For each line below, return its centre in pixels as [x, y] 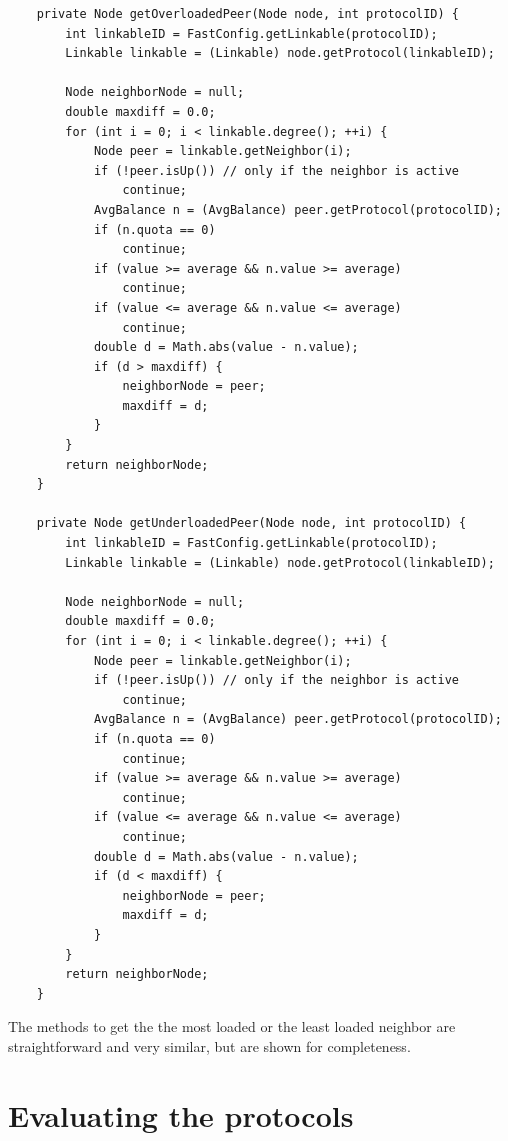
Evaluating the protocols [181, 1114]
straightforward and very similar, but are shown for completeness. [209, 1045]
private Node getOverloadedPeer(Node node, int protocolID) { [248, 14]
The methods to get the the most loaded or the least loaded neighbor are [232, 1026]
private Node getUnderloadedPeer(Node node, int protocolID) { [251, 523]
